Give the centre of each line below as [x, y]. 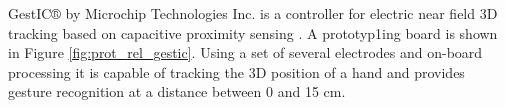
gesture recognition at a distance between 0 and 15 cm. [177, 91]
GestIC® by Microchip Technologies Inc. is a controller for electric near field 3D [253, 13]
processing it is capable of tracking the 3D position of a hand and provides [236, 71]
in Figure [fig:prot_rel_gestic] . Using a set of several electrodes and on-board [245, 52]
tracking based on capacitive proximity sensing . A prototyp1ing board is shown [253, 32]
